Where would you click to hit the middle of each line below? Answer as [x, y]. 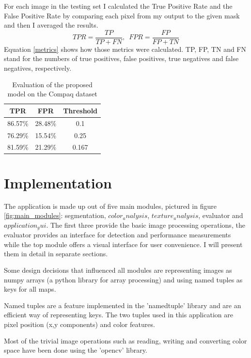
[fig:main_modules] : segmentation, [55, 215]
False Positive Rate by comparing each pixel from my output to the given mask [122, 15]
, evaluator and [221, 215]
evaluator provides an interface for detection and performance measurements [118, 235]
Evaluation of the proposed [52, 84]
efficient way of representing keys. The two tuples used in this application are [118, 315]
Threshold [80, 110]
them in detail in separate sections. [56, 254]
